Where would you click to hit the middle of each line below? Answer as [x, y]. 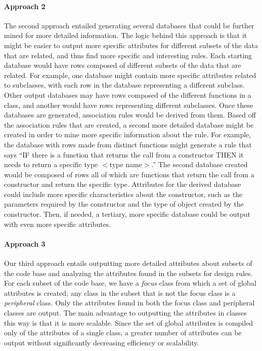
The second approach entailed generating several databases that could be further [129, 25]
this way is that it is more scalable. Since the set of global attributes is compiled [129, 322]
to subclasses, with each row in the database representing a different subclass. [124, 85]
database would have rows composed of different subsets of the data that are [123, 65]
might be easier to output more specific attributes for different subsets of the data [131, 45]
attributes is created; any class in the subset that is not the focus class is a [120, 292]
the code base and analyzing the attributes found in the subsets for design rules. [128, 273]
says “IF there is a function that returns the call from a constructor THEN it [124, 154]
